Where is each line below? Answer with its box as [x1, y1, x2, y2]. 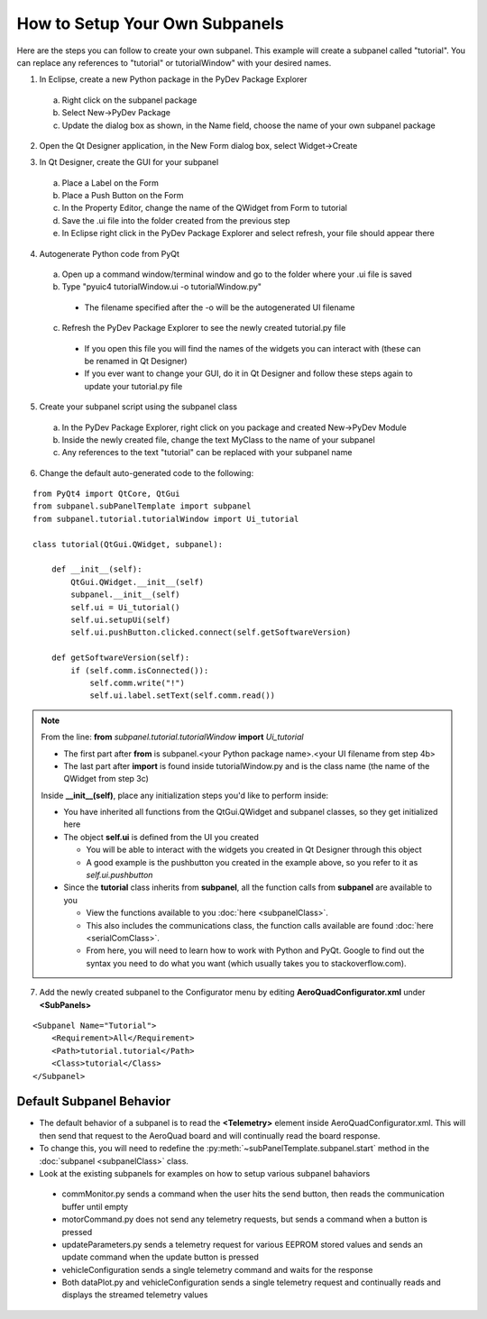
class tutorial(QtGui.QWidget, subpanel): [32, 539, 224, 549]
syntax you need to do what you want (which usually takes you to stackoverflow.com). [86, 957, 407, 968]
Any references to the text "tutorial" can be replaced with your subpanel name [61, 447, 353, 458]
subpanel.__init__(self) [70, 590, 180, 600]
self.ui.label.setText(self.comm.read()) [89, 691, 275, 701]
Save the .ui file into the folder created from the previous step [61, 215, 290, 225]
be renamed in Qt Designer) [84, 355, 188, 366]
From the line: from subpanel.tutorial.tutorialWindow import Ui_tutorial [41, 731, 304, 743]
